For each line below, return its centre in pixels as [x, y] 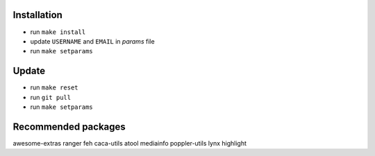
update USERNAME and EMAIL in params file [93, 41]
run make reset [55, 87]
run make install [58, 32]
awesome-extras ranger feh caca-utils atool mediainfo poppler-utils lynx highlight [130, 143]
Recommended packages [69, 127]
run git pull [51, 97]
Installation [37, 15]
